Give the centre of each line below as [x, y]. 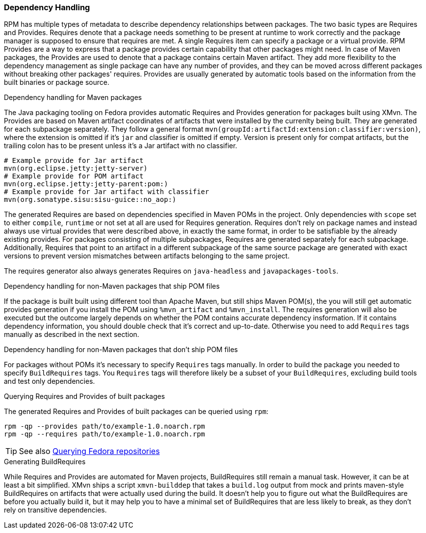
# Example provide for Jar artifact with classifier [107, 192]
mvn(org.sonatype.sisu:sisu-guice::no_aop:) [90, 200]
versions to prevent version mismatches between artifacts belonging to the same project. [147, 256]
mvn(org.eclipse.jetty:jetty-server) [76, 168]
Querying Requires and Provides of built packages [84, 396]
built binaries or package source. [57, 82]
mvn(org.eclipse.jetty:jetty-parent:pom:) [86, 184]
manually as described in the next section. [72, 335]
